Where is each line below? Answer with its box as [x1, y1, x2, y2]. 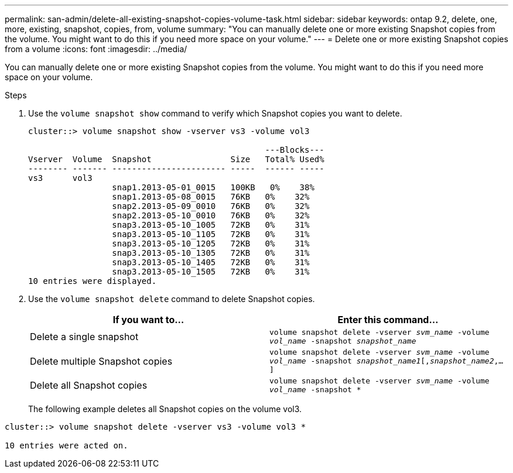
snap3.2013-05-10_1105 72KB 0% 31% [112, 229, 310, 239]
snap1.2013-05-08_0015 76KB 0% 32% [112, 192, 310, 201]
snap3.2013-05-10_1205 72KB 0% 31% [112, 239, 310, 248]
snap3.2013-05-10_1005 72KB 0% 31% [112, 220, 310, 229]
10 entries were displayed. [28, 276, 157, 286]
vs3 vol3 [28, 173, 93, 183]
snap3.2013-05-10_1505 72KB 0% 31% [112, 267, 310, 276]
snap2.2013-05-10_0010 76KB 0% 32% [112, 211, 310, 220]
